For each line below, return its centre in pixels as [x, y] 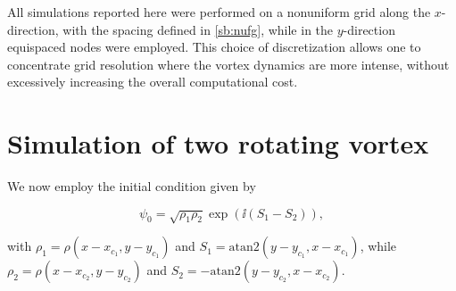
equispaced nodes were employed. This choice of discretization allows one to [214, 47]
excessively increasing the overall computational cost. [153, 82]
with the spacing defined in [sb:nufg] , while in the [198, 29]
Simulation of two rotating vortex [218, 143]
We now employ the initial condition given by [132, 186]
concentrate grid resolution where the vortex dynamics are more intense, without [228, 64]
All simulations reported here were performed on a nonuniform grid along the [219, 12]
